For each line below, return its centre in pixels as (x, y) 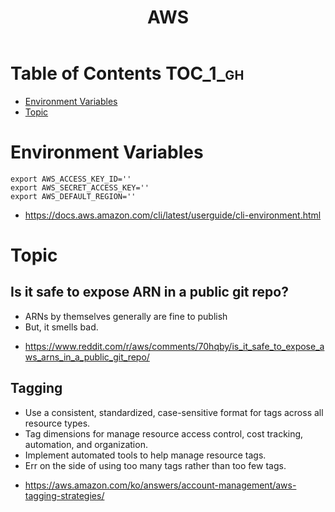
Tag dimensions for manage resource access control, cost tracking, (164, 433)
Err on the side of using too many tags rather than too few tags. (155, 465)
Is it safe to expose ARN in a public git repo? (149, 292)
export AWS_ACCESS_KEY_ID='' (71, 179)
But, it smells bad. (61, 327)
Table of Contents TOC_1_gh (127, 73)
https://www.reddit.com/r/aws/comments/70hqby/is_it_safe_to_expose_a (174, 346)
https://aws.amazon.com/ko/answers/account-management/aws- (160, 485)
